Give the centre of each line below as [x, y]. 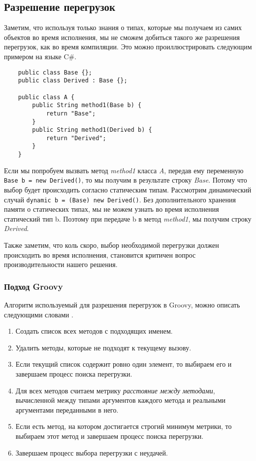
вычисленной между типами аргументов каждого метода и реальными [121, 400]
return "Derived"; [76, 138]
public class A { [46, 97]
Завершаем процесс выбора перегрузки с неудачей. [92, 452]
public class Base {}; [55, 72]
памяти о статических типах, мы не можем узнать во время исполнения [112, 209]
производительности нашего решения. [61, 264]
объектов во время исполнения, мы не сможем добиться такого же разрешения [122, 37]
